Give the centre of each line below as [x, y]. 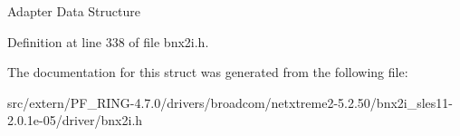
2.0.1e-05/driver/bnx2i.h [75, 120]
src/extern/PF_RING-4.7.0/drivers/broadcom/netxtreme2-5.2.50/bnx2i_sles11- [230, 102]
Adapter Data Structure [74, 11]
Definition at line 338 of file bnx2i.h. [108, 41]
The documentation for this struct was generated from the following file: [208, 72]
